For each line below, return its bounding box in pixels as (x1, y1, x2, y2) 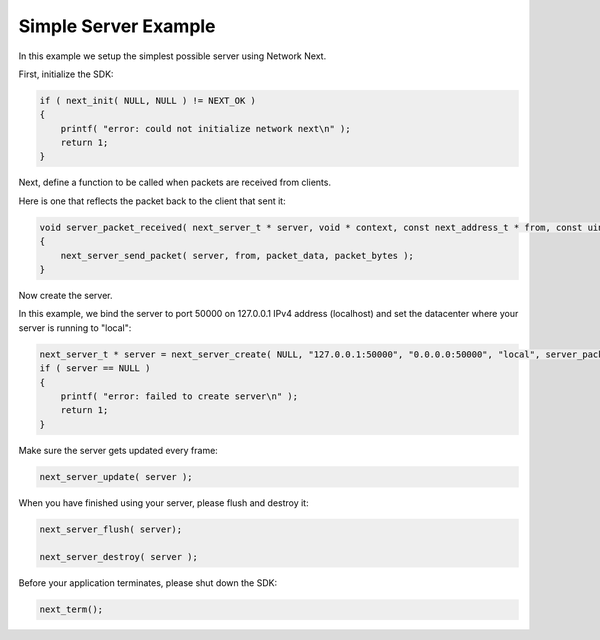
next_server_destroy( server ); (39, 551, 199, 563)
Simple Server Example (18, 15, 216, 37)
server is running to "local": (18, 321, 132, 334)
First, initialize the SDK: (18, 68, 114, 80)
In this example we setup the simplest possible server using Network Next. (18, 50, 327, 62)
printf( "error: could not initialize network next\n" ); (60, 123, 351, 134)
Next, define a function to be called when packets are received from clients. (18, 176, 332, 189)
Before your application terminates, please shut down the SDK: (18, 577, 278, 589)
